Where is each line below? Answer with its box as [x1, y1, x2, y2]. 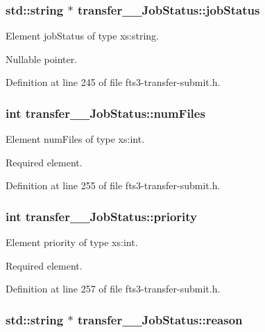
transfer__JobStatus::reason [77, 311, 243, 328]
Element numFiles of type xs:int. [6, 132, 145, 146]
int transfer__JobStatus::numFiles [6, 104, 205, 121]
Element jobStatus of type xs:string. [6, 28, 159, 43]
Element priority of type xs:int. [6, 235, 138, 250]
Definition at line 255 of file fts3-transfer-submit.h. [6, 178, 221, 193]
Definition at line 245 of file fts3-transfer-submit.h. [6, 75, 221, 89]
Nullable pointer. [6, 51, 78, 66]
